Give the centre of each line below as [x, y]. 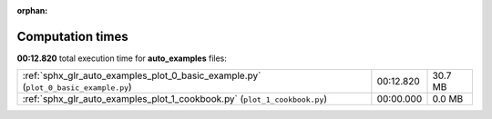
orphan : [32, 10]
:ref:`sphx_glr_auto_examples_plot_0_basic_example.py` [142, 75]
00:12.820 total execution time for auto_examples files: [122, 58]
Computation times [72, 36]
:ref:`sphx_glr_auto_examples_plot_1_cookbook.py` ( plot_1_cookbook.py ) [175, 99]
